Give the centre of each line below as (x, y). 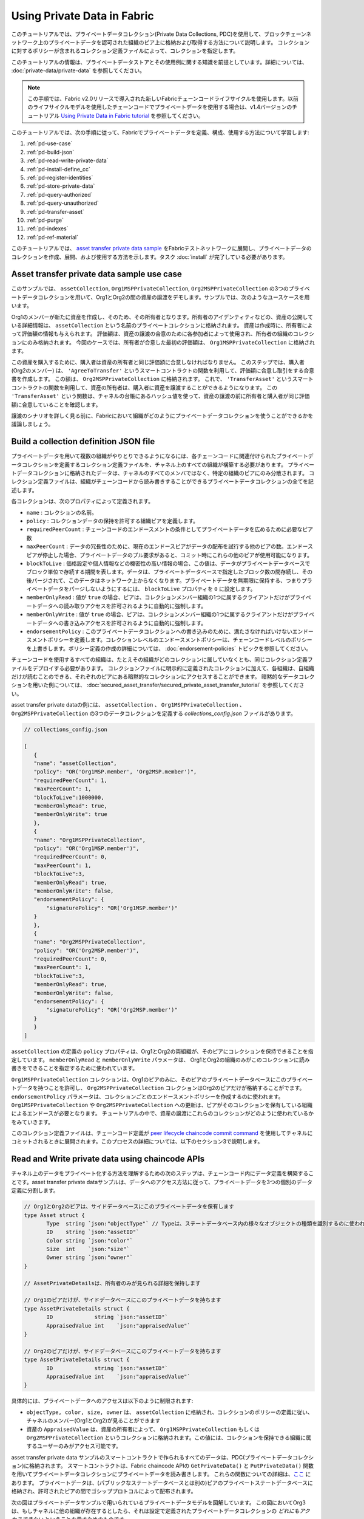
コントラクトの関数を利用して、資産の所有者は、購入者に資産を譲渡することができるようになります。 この (144, 387)
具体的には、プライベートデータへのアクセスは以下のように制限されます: (102, 1401)
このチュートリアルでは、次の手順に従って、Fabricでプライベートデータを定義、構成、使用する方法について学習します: (160, 132)
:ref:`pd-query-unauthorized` (63, 203)
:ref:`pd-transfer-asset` (55, 211)
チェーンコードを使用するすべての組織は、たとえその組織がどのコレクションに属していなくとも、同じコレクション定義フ (162, 660)
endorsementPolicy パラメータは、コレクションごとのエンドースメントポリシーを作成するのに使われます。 (147, 1096)
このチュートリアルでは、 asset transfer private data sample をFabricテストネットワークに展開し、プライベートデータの (161, 249)
